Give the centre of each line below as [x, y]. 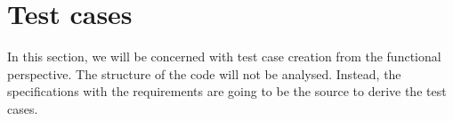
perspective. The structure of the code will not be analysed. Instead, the [204, 73]
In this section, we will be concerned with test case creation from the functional [224, 56]
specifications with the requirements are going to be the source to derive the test [227, 91]
